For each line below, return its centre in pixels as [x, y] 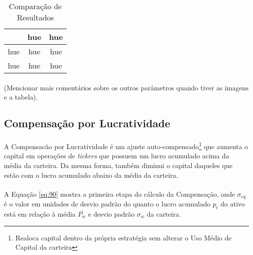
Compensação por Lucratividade [87, 123]
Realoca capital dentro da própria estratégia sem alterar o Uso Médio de [123, 237]
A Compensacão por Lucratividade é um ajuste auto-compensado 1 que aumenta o [126, 145]
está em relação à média [40, 214]
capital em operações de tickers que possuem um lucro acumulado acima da [117, 156]
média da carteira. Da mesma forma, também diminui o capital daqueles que [118, 165]
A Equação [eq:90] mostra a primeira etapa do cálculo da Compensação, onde [119, 194]
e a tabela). [21, 97]
